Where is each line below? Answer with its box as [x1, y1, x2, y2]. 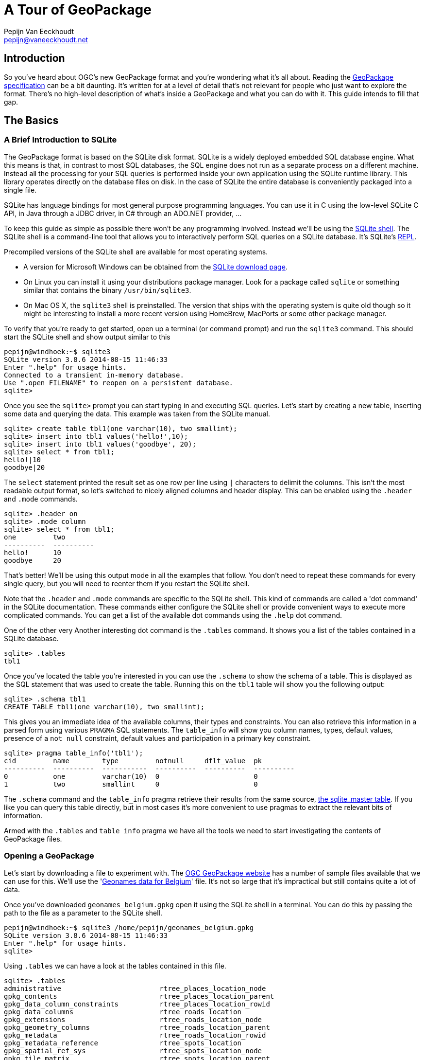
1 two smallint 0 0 [4, 780, 258, 788]
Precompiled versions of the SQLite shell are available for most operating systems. [4, 247, 268, 256]
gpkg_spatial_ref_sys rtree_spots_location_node [4, 1046, 262, 1055]
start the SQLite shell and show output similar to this [4, 332, 170, 341]
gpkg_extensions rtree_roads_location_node [4, 1015, 262, 1024]
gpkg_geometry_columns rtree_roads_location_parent [4, 1023, 270, 1031]
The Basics [4, 114, 59, 127]
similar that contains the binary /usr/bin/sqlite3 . [23, 286, 191, 294]
